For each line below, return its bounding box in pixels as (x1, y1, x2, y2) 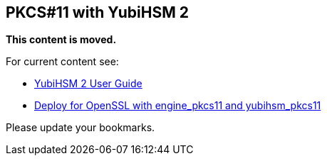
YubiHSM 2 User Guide (34, 77, 142, 90)
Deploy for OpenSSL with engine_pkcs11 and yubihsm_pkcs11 (34, 99, 321, 112)
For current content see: (6, 55, 119, 68)
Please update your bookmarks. (6, 121, 155, 134)
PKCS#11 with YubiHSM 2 (6, 4, 189, 21)
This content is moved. (6, 33, 117, 46)
